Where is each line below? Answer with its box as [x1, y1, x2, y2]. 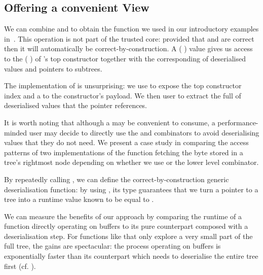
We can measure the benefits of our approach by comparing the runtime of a [4, 211, 242, 221]
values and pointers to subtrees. [4, 63, 102, 74]
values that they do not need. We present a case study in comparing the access [4, 137, 249, 148]
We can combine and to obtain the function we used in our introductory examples [4, 23, 259, 34]
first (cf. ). [4, 260, 36, 271]
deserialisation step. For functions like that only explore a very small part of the [4, 230, 253, 241]
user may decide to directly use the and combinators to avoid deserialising [29, 127, 259, 137]
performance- [217, 117, 258, 127]
